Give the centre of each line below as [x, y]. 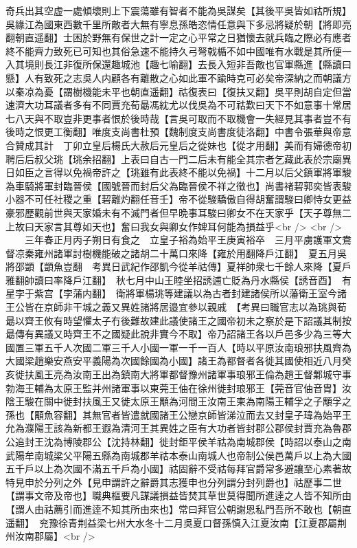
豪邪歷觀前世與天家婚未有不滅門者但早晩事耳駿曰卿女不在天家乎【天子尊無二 [178, 212]
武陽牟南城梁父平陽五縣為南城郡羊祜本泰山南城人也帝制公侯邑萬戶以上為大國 [178, 455]
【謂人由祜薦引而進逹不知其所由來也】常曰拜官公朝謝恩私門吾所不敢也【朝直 [178, 508]
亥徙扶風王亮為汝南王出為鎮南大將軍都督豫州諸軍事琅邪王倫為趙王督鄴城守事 [178, 374]
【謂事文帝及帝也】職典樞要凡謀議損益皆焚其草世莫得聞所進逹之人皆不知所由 [178, 495]
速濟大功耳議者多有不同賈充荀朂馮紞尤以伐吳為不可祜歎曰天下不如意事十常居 [178, 105]
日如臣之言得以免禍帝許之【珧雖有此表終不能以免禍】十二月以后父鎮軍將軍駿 [178, 172]
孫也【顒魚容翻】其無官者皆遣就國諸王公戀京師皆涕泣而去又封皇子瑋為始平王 [178, 414]
